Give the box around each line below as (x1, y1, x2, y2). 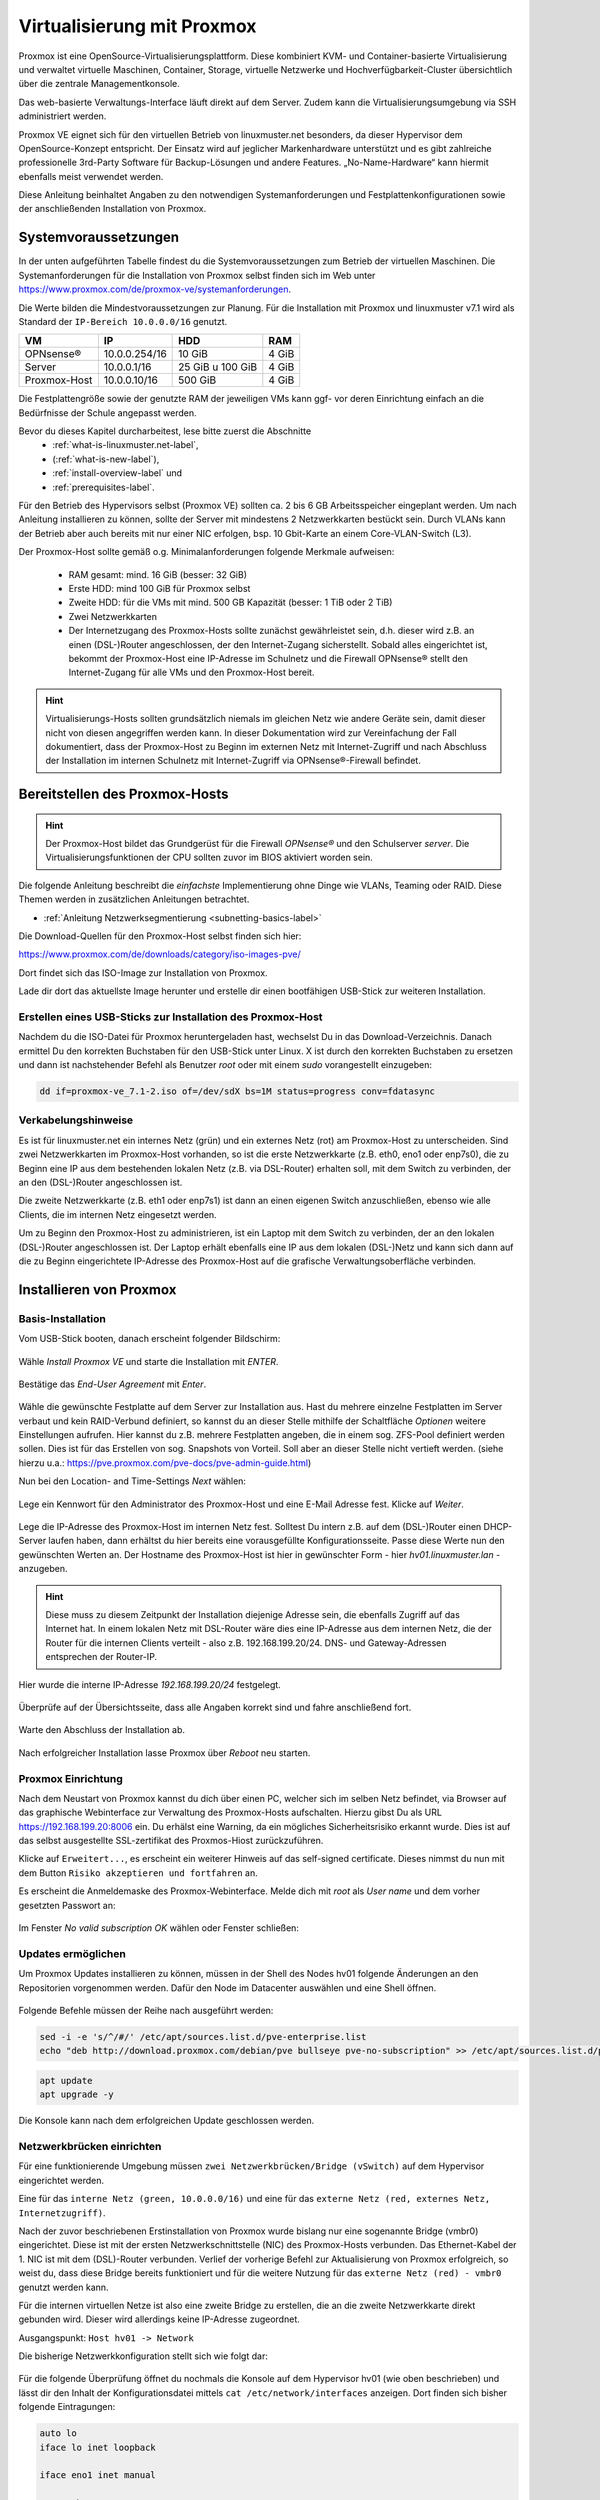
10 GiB (178, 347, 209, 361)
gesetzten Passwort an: (18, 1899, 116, 1911)
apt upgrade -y (39, 2089, 114, 2100)
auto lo (39, 2428, 77, 2439)
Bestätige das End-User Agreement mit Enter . (18, 1378, 207, 1390)
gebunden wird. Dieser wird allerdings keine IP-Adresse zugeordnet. (18, 2313, 300, 2325)
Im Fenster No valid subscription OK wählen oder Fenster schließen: (18, 1922, 300, 1934)
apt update (39, 2075, 93, 2086)
